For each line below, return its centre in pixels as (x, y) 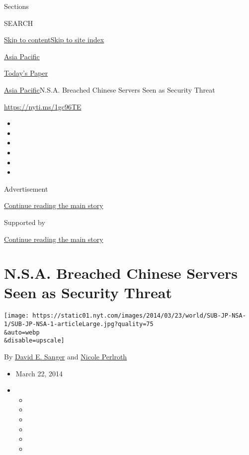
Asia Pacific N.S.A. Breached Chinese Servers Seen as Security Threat (110, 89)
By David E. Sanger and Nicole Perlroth (66, 357)
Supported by (25, 222)
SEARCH (19, 23)
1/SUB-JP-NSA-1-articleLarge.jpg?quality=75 (79, 324)
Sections (16, 6)
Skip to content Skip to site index (54, 40)
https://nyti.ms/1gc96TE (43, 106)
